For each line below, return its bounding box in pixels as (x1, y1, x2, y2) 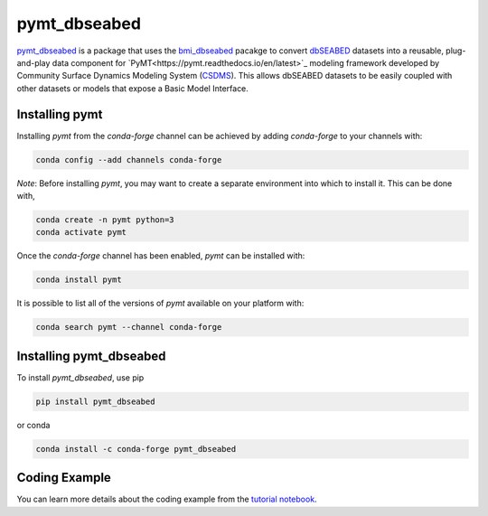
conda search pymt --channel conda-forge (35, 322, 222, 333)
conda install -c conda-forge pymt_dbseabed (35, 444, 237, 454)
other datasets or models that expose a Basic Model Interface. (16, 82, 249, 94)
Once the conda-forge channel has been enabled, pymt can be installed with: (16, 250, 305, 261)
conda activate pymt (35, 227, 127, 238)
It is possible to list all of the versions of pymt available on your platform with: (16, 298, 305, 309)
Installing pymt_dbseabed (16, 348, 166, 363)
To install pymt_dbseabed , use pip (16, 371, 145, 383)
